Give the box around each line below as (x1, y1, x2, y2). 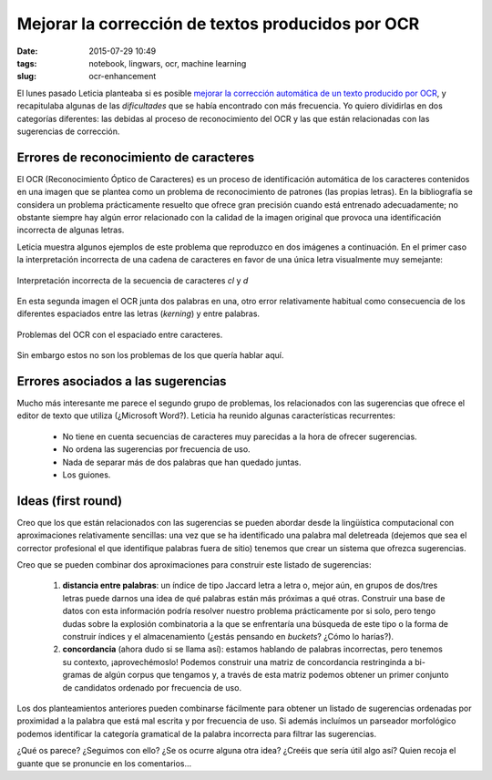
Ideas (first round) (16, 493, 123, 508)
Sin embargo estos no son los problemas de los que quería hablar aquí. (16, 350, 284, 361)
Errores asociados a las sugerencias (16, 374, 227, 389)
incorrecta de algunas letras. (16, 224, 125, 236)
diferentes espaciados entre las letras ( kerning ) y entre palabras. (16, 308, 260, 319)
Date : (16, 46, 38, 56)
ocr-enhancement (88, 71, 157, 82)
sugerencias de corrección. (16, 126, 120, 137)
